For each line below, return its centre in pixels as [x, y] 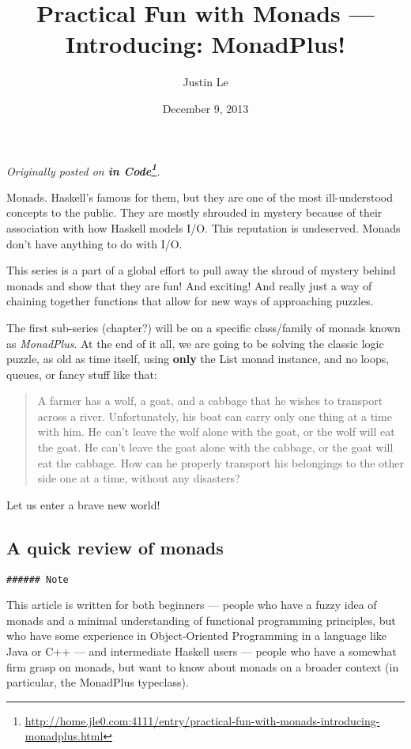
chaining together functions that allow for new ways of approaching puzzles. [190, 301]
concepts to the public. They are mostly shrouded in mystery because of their [194, 212]
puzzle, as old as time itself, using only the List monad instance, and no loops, [198, 359]
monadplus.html [64, 736]
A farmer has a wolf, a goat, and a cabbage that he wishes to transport [210, 401]
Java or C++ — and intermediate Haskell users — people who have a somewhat [202, 651]
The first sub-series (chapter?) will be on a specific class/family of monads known [204, 327]
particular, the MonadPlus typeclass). [98, 682]
